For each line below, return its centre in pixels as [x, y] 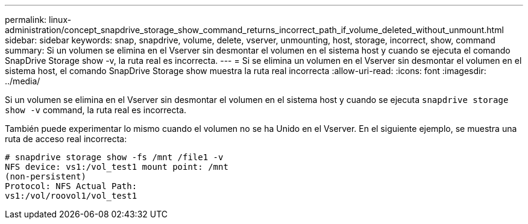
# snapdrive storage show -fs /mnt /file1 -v [114, 157]
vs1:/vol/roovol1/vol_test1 [71, 196]
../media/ [23, 81]
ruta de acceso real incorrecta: [66, 139]
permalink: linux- [38, 20]
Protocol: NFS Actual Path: [71, 186]
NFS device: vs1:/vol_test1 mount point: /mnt [117, 167]
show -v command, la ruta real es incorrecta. [96, 110]
